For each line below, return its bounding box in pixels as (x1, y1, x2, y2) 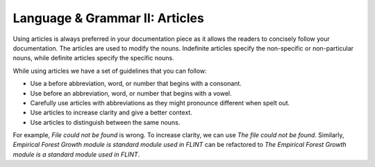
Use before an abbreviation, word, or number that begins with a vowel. (30, 89, 232, 97)
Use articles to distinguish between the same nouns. (30, 118, 181, 126)
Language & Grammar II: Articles (12, 10, 204, 26)
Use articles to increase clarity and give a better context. (30, 108, 192, 117)
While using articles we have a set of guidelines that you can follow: (12, 67, 208, 75)
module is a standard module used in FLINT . (12, 150, 140, 159)
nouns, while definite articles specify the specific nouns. (12, 54, 175, 62)
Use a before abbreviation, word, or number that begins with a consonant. (30, 80, 242, 88)
